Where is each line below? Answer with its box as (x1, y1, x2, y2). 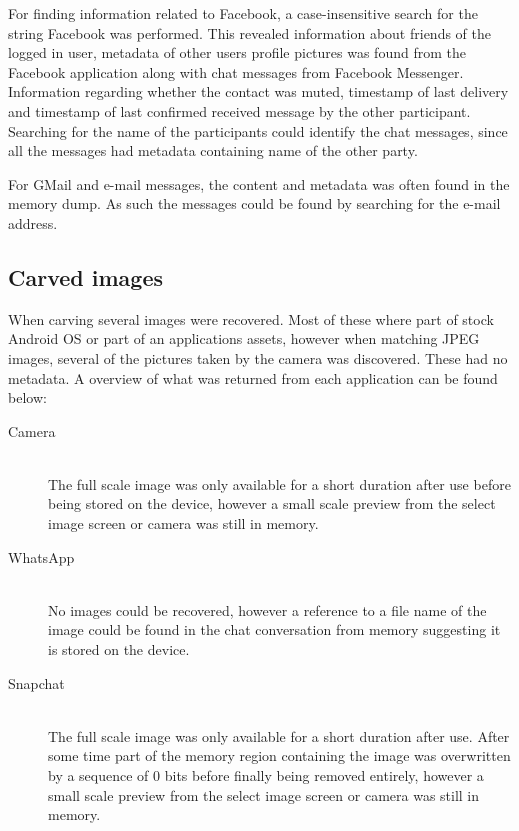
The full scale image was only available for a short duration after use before (48, 473, 511, 494)
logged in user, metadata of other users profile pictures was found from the (8, 42, 466, 63)
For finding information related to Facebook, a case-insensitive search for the (8, 3, 478, 23)
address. (8, 212, 58, 233)
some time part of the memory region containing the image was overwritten (48, 745, 511, 766)
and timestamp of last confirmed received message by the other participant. (8, 100, 471, 121)
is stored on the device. (48, 639, 190, 660)
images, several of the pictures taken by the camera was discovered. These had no (8, 347, 508, 368)
